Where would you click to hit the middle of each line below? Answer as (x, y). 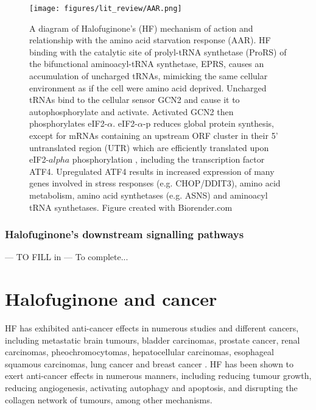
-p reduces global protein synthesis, (208, 123)
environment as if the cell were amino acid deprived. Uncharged (148, 87)
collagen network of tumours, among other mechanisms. (109, 399)
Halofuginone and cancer (111, 299)
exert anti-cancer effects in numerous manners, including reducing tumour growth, (158, 376)
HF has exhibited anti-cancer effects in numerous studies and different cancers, (152, 328)
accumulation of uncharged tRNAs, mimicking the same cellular (149, 76)
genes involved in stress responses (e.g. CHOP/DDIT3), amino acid (155, 183)
